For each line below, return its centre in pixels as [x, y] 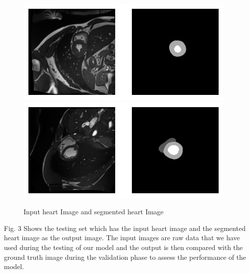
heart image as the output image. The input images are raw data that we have [122, 238]
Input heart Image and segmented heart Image [94, 212]
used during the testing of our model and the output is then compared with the [124, 247]
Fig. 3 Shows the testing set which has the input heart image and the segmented [125, 228]
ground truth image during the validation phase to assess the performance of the [125, 257]
